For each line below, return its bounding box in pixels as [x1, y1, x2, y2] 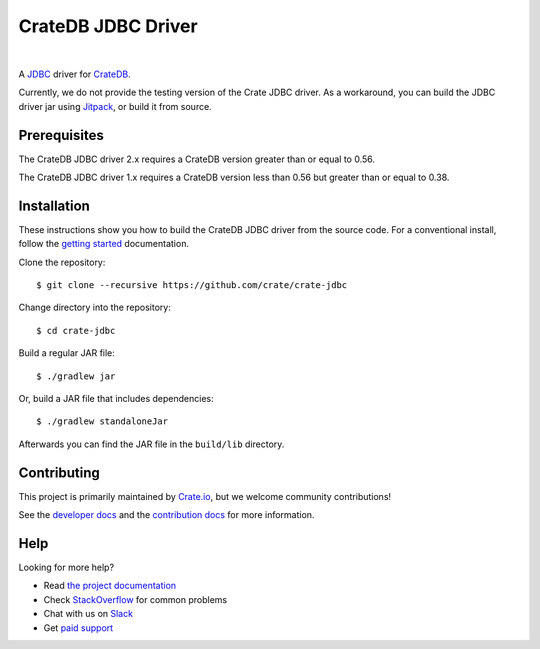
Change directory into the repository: [18, 301, 172, 314]
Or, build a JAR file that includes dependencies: [18, 393, 214, 405]
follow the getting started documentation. [18, 238, 190, 250]
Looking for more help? [18, 561, 115, 574]
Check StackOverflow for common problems [43, 593, 228, 605]
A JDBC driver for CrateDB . [18, 68, 132, 80]
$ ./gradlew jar [36, 370, 116, 382]
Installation [18, 197, 90, 214]
